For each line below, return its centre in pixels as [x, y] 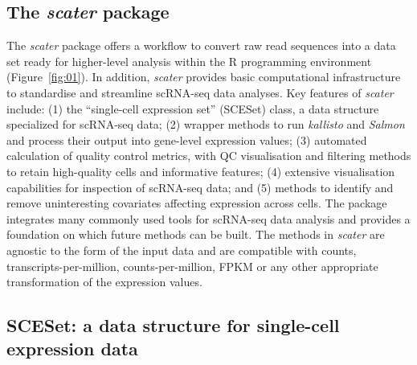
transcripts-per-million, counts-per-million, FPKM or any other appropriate [192, 266]
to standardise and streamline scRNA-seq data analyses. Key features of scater [200, 92]
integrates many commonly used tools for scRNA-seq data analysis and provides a [208, 218]
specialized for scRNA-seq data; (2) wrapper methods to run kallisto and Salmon [206, 124]
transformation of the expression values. [104, 282]
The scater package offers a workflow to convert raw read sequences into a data [201, 45]
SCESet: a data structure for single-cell [173, 325]
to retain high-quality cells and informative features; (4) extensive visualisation [201, 171]
